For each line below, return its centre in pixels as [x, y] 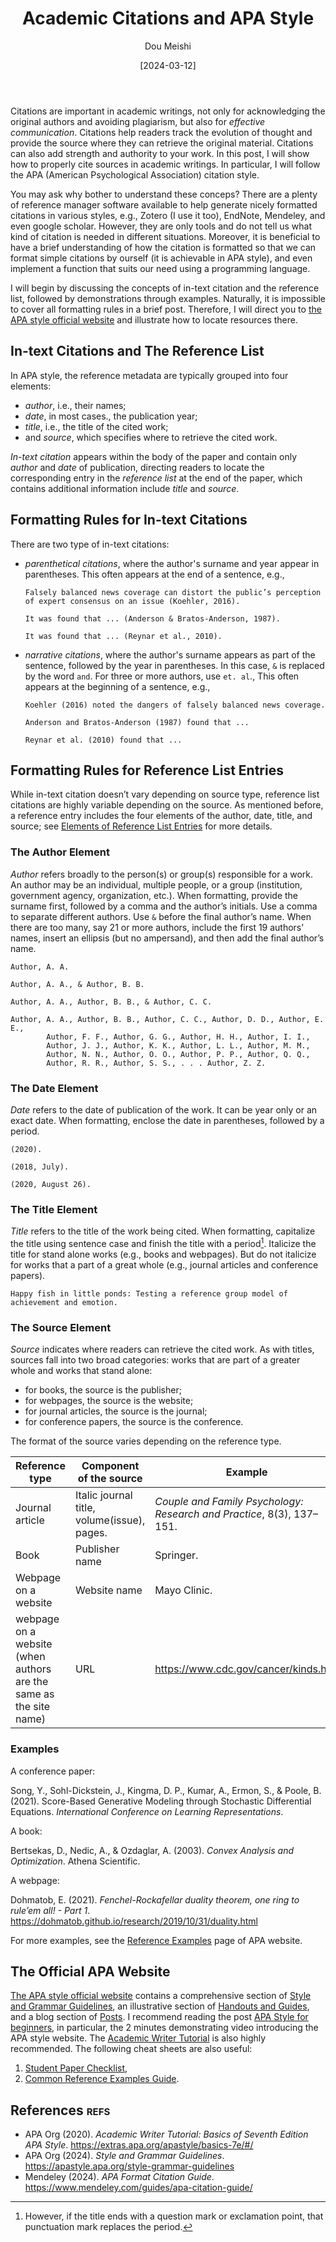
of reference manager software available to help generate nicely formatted [164, 204]
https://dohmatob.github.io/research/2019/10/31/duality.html [134, 1921]
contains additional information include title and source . [125, 488]
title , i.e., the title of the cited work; [96, 426]
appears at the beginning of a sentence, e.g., [117, 686]
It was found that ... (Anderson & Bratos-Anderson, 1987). [152, 618]
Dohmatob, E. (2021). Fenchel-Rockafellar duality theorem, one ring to [155, 1899]
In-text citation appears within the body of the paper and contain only [154, 456]
